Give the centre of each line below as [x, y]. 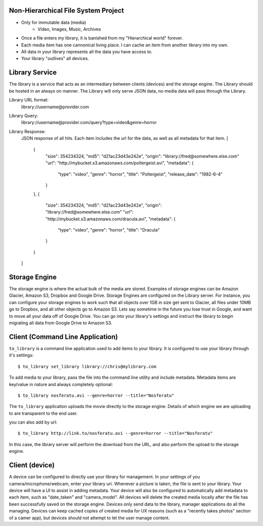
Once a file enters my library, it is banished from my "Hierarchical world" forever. [102, 38]
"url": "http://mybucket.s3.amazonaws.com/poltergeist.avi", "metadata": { [120, 163]
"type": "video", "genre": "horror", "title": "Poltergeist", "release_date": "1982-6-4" [140, 174]
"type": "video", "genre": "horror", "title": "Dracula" [109, 230]
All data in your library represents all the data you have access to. [87, 52]
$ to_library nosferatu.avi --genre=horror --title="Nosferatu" [96, 395]
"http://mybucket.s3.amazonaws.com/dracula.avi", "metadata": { [111, 219]
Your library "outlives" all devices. [55, 58]
